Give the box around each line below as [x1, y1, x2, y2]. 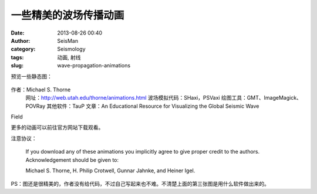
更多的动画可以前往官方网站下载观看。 [11, 124, 104, 131]
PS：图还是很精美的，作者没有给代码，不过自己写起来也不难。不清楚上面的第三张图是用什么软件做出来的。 [11, 181, 269, 188]
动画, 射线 [57, 53, 81, 61]
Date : [11, 29, 25, 36]
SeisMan [57, 37, 79, 44]
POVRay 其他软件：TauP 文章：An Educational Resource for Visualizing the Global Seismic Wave [25, 103, 259, 110]
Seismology [57, 46, 86, 53]
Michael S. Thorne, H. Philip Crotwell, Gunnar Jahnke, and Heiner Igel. [25, 167, 195, 174]
